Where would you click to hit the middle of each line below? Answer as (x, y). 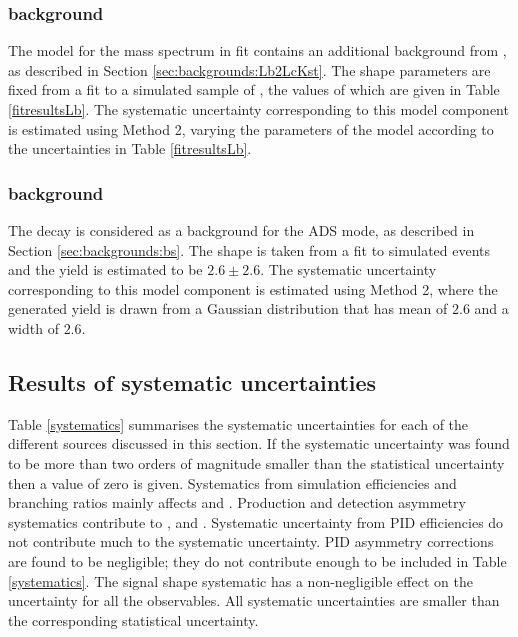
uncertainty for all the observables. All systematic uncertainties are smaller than (254, 600)
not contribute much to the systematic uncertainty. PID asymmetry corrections (251, 541)
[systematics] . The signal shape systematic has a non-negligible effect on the (240, 580)
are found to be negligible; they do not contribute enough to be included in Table (257, 560)
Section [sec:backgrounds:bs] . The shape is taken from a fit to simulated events (249, 249)
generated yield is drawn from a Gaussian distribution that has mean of (228, 308)
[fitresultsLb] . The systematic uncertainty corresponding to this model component (258, 109)
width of (33, 327)
